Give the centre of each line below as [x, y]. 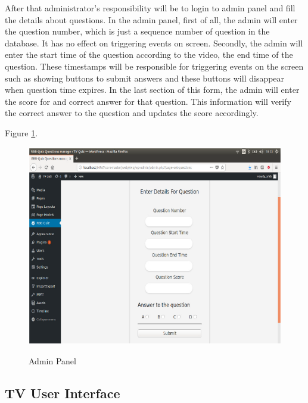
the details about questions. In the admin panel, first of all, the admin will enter [151, 19]
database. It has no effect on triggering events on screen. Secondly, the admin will [154, 43]
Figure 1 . [21, 132]
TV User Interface [63, 393]
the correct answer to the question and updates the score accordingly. [132, 113]
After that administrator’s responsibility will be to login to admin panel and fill [150, 8]
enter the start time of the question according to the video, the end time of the [149, 54]
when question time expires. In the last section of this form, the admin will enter [152, 90]
